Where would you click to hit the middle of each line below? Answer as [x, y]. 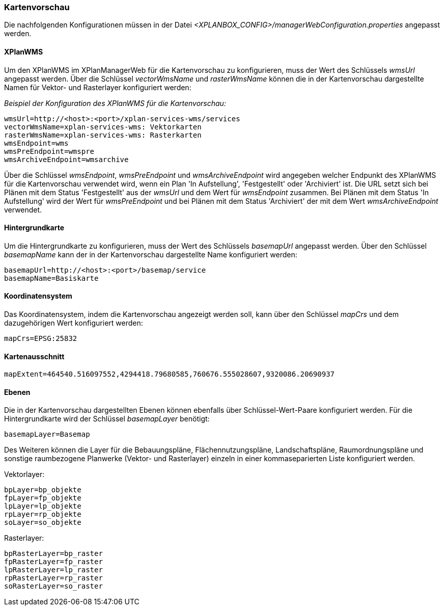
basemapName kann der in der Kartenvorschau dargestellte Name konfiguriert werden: [151, 254]
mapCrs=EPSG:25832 [41, 339]
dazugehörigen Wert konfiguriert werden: [74, 323]
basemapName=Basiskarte [51, 278]
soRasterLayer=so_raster [53, 586]
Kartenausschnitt [34, 356]
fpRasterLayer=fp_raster [53, 562]
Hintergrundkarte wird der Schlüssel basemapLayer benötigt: [107, 419]
